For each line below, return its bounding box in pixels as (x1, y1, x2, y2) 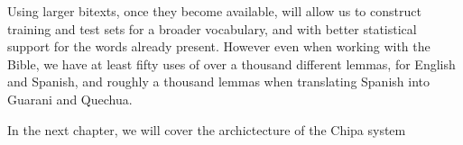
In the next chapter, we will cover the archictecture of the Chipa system (7, 120, 406, 139)
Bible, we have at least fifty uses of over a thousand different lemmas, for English (7, 54, 456, 73)
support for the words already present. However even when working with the (7, 37, 431, 56)
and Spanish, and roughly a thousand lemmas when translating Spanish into (7, 72, 430, 91)
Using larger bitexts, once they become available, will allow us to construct (7, 2, 421, 20)
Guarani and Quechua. (7, 89, 133, 108)
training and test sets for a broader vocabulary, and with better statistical (7, 19, 417, 38)
